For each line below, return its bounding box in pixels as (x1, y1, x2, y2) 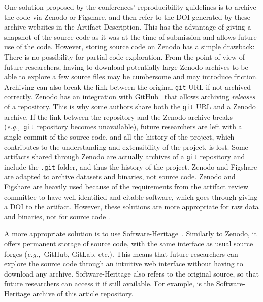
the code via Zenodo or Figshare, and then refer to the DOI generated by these (4, 11, 250, 22)
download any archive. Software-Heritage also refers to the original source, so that (4, 268, 259, 279)
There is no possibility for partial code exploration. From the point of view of (4, 51, 245, 62)
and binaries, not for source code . (4, 211, 110, 222)
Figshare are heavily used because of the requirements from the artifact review (4, 181, 249, 191)
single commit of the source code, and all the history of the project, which (4, 131, 235, 142)
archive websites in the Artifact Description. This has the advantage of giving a (4, 21, 251, 32)
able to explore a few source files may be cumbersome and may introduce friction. (4, 71, 258, 82)
